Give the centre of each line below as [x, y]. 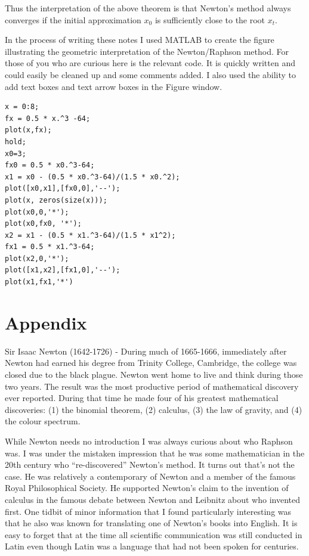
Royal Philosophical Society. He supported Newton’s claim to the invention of [147, 488]
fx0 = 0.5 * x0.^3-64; [50, 165]
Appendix [46, 322]
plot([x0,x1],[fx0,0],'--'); [63, 189]
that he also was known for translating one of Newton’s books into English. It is [151, 523]
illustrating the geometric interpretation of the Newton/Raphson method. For [147, 51]
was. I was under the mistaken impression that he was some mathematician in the [155, 453]
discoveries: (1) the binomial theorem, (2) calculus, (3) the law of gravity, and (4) [154, 409]
